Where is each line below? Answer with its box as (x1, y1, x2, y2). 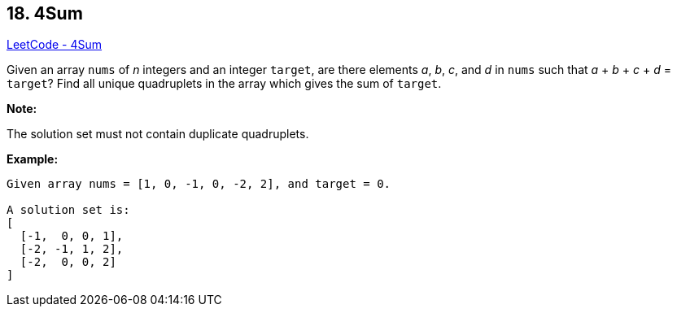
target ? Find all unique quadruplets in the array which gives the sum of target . (7, 76, 442, 91)
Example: (7, 152, 59, 167)
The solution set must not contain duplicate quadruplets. (7, 127, 309, 141)
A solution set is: (7, 203, 130, 217)
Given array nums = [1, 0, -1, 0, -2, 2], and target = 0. (7, 177, 391, 191)
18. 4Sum (7, 3, 83, 24)
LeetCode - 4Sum (7, 37, 103, 52)
